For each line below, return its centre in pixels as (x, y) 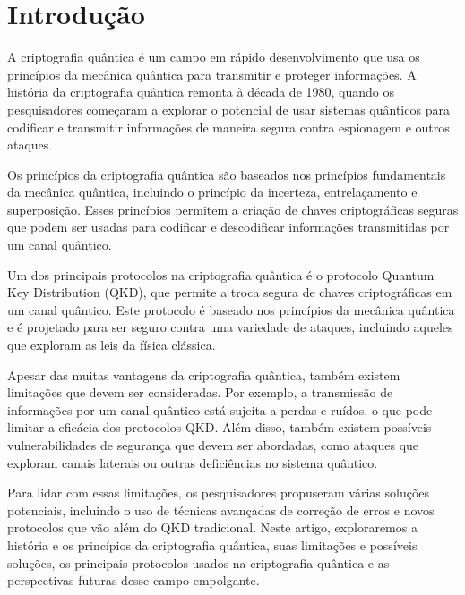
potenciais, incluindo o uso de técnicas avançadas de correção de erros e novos (221, 510)
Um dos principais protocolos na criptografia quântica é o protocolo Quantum (221, 274)
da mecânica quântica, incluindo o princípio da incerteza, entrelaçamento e (212, 192)
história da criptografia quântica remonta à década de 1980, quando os (201, 92)
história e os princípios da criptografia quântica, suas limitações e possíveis (212, 544)
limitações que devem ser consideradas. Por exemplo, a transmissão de (200, 392)
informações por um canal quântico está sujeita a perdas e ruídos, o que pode (220, 409)
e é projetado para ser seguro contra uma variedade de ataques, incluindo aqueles (230, 327)
